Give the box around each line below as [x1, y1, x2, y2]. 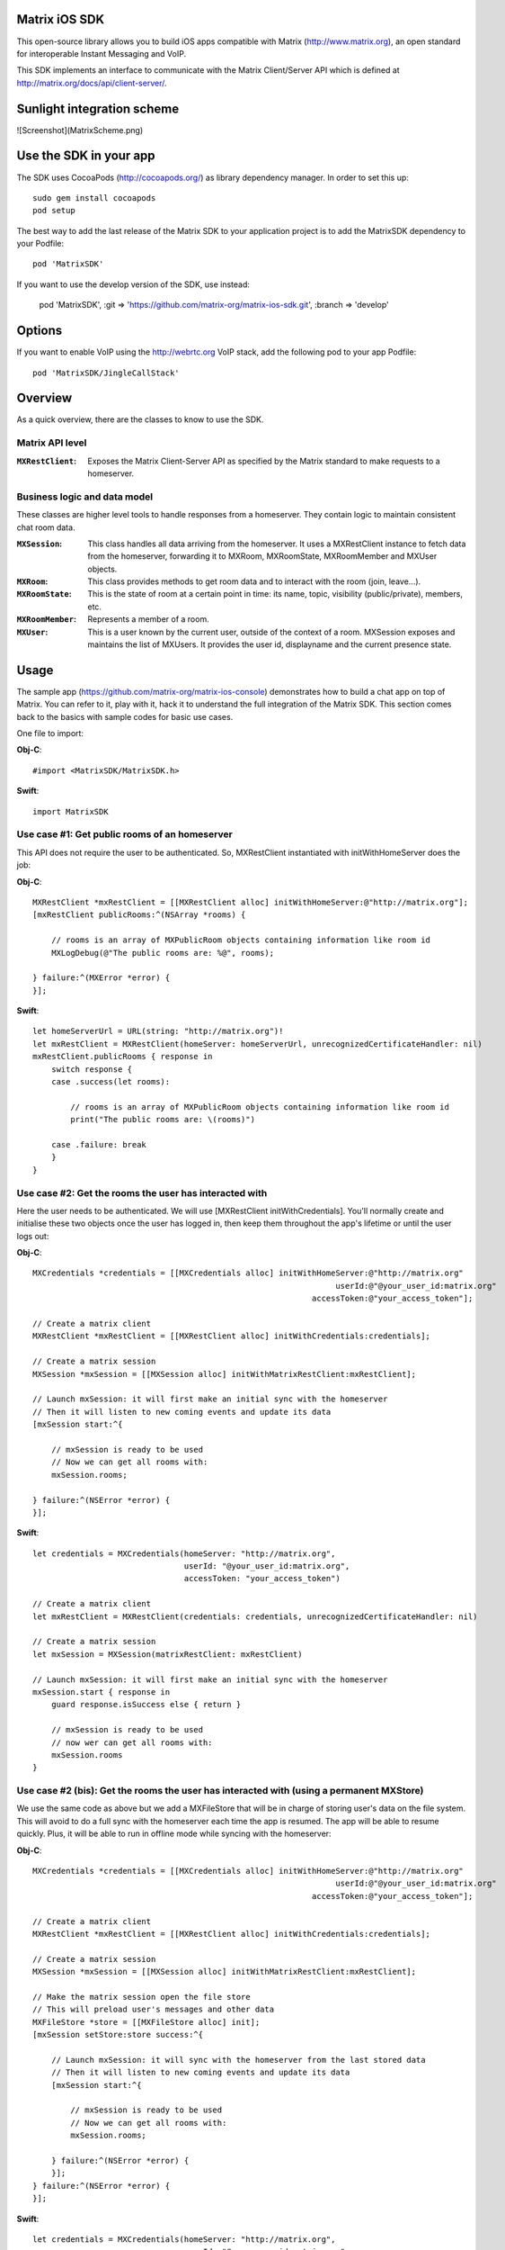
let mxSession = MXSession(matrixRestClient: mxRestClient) [32, 1649, 303, 1660]
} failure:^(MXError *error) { [32, 973, 171, 983]
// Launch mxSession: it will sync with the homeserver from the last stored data [50, 2055, 426, 2065]
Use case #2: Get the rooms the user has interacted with [16, 1186, 268, 1199]
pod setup [32, 205, 75, 216]
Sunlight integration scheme [16, 101, 180, 116]
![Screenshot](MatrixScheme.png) [16, 124, 144, 135]
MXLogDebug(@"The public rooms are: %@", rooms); [50, 948, 274, 958]
